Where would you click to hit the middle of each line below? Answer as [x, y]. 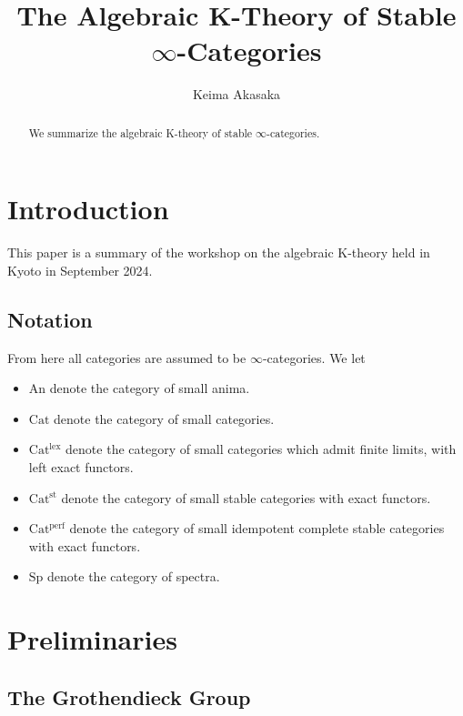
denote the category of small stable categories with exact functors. [246, 497]
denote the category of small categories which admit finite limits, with [261, 449]
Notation [50, 319]
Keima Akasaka [237, 94]
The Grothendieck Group [129, 696]
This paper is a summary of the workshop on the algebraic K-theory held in [219, 252]
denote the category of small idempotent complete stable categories [257, 528]
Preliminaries [92, 639]
